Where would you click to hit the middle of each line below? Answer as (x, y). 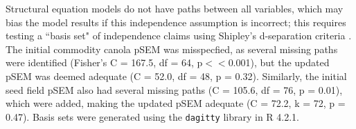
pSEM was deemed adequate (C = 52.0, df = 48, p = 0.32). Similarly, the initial (176, 76)
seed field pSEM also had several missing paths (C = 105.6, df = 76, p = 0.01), (174, 89)
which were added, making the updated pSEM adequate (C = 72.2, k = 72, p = (176, 103)
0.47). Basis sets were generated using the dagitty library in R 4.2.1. (152, 116)
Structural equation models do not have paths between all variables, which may (175, 8)
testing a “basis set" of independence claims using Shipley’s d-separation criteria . (179, 36)
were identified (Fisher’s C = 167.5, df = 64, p (104, 62)
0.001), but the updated (279, 62)
